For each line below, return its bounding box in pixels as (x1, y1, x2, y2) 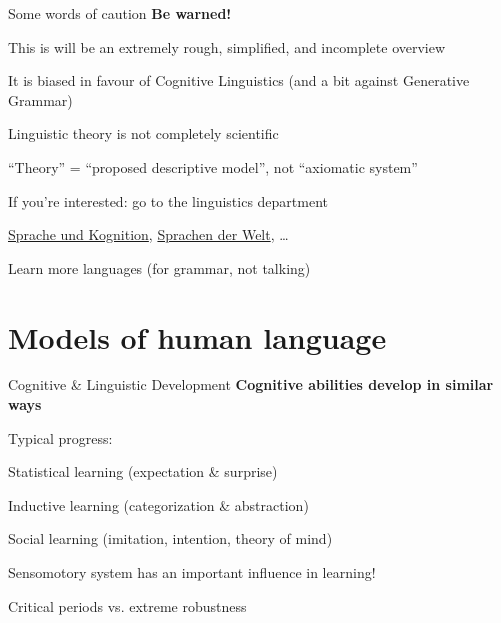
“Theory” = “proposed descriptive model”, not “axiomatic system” (8, 156, 418, 177)
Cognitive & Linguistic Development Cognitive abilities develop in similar (8, 374, 494, 395)
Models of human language (8, 316, 387, 357)
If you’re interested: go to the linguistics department (8, 190, 329, 211)
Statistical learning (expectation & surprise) (8, 461, 278, 482)
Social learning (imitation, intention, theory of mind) (8, 528, 333, 549)
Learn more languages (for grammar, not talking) (8, 257, 311, 278)
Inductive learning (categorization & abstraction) (8, 494, 309, 515)
